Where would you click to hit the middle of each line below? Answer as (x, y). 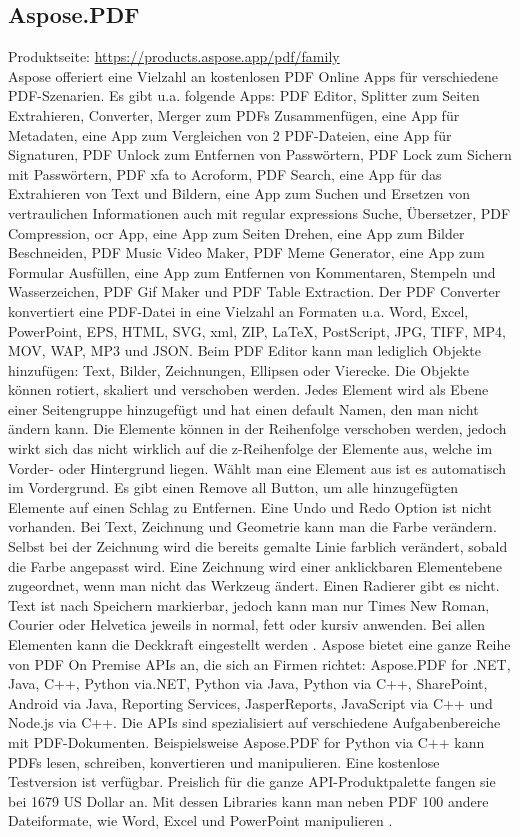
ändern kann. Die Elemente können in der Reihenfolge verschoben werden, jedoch (257, 428)
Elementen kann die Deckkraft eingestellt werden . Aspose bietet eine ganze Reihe (259, 644)
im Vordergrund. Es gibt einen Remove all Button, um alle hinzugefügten (233, 487)
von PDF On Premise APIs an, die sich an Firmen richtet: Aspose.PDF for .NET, (259, 663)
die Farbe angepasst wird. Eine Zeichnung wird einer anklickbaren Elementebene (255, 565)
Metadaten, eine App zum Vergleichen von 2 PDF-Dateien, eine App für (230, 134)
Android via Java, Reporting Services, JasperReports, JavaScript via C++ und (250, 702)
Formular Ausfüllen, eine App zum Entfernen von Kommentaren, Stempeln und (252, 271)
